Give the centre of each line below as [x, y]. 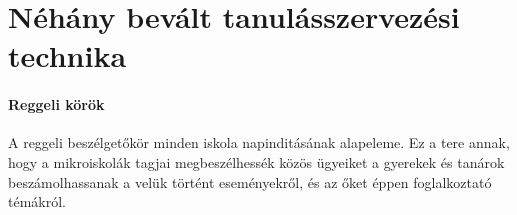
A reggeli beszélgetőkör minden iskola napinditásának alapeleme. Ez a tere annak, [259, 142]
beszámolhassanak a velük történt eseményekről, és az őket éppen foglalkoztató [250, 181]
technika [67, 55]
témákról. [37, 201]
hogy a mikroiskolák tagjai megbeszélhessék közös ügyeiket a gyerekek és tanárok [256, 161]
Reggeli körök [56, 104]
